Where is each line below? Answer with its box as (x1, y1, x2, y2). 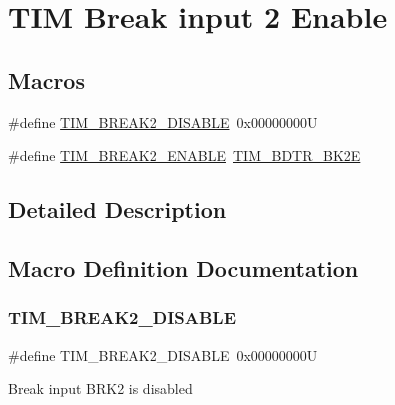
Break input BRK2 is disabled (8, 378, 193, 399)
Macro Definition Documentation (8, 252, 359, 283)
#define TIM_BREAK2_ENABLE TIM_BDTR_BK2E (8, 145, 361, 166)
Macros (8, 64, 85, 95)
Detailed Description (8, 194, 227, 225)
